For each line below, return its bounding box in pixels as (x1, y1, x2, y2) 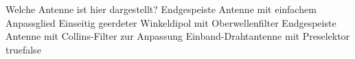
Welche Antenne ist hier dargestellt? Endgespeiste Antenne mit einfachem (5, 2, 317, 16)
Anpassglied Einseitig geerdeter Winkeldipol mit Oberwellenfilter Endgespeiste (5, 15, 336, 29)
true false (5, 42, 41, 56)
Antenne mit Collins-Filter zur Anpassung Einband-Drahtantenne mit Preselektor (5, 29, 350, 43)
